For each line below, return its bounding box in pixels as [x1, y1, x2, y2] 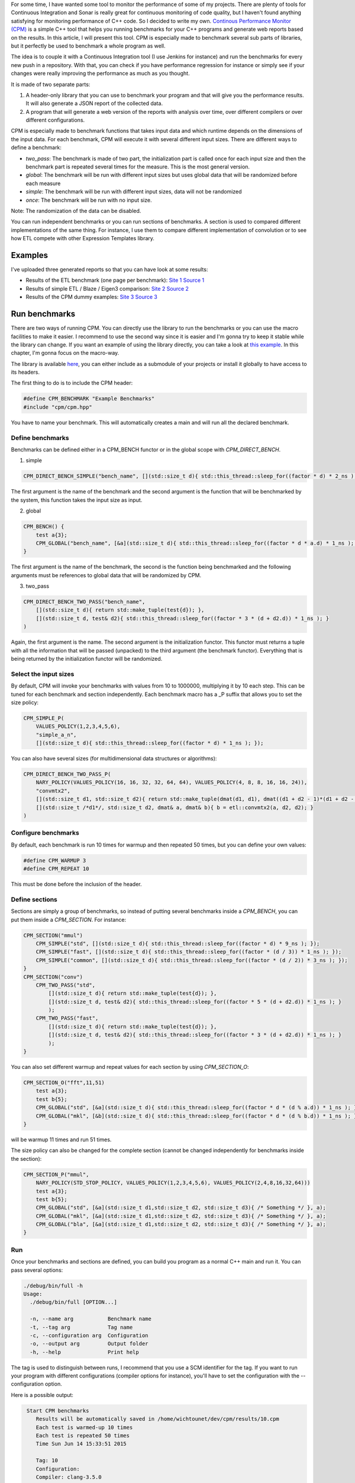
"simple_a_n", [35, 731, 77, 738]
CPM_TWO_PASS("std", [35, 982, 96, 988]
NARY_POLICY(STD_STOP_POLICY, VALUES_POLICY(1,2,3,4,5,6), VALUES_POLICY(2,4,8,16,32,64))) [35, 1179, 311, 1186]
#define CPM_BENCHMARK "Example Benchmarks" [23, 395, 155, 402]
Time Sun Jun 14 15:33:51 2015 [35, 1440, 127, 1447]
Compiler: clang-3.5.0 [35, 1474, 102, 1480]
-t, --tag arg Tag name [30, 1323, 133, 1331]
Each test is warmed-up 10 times [35, 1424, 133, 1431]
